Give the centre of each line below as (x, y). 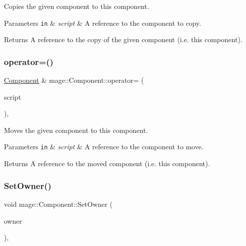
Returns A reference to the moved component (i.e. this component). (107, 163)
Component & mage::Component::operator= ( (74, 80)
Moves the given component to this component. (76, 130)
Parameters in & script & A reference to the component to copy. (103, 23)
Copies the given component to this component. (77, 6)
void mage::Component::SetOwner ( (58, 204)
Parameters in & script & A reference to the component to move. (104, 147)
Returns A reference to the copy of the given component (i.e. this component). (123, 39)
